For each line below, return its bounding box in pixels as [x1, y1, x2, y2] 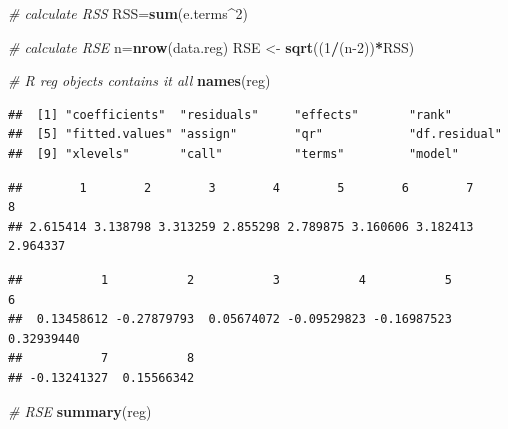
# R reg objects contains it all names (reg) [8, 70, 271, 91]
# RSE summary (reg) [8, 400, 152, 421]
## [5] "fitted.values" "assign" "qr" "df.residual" [8, 127, 502, 142]
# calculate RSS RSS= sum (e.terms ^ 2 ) [8, 3, 248, 23]
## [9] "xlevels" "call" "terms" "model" [8, 146, 460, 161]
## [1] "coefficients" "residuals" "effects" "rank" [8, 107, 452, 122]
